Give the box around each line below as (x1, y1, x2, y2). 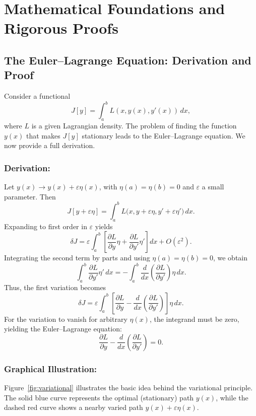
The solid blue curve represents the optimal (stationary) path (4, 392, 194, 402)
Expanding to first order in (4, 221, 87, 231)
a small (202, 181, 224, 192)
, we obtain (213, 252, 248, 263)
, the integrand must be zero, (149, 313, 239, 324)
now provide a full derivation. (4, 140, 95, 151)
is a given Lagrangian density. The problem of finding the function (31, 120, 237, 131)
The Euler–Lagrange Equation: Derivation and (4, 52, 251, 67)
